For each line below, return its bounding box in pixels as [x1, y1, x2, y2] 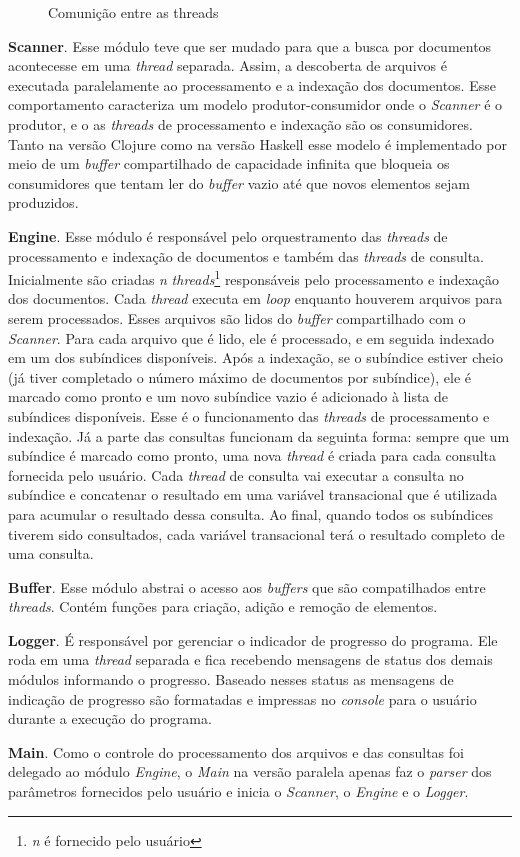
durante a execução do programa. [8, 708, 212, 729]
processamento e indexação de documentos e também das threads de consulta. [8, 245, 484, 266]
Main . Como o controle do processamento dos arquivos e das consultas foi [8, 741, 464, 762]
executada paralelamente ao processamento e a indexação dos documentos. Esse [8, 74, 496, 95]
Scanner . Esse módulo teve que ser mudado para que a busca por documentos [8, 35, 492, 56]
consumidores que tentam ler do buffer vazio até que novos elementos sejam [8, 172, 470, 193]
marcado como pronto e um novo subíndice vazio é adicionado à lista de [8, 386, 449, 407]
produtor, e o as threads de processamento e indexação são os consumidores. [8, 113, 473, 134]
